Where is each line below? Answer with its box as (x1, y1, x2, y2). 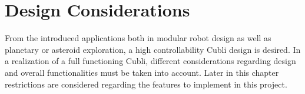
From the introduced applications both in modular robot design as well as (5, 32, 271, 44)
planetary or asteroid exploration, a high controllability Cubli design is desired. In (5, 43, 301, 55)
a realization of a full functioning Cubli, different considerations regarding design (5, 55, 296, 67)
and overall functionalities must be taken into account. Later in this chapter (5, 66, 279, 78)
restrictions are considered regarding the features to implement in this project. (5, 78, 287, 90)
